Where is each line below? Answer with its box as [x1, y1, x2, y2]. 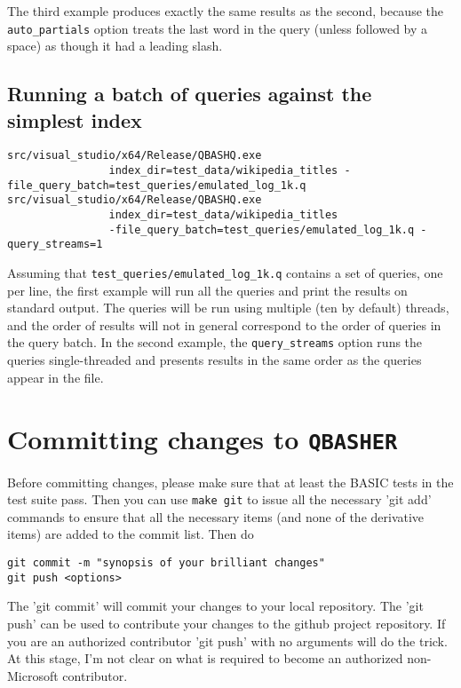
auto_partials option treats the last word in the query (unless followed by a [7, 19, 428, 37]
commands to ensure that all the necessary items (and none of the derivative [7, 507, 425, 526]
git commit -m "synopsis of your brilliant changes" [7, 557, 325, 569]
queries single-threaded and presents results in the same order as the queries [7, 351, 422, 369]
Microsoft [7, 666, 59, 684]
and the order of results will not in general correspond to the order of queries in [7, 315, 441, 334]
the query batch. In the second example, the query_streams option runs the [7, 333, 423, 352]
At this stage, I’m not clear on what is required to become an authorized [7, 649, 403, 668]
